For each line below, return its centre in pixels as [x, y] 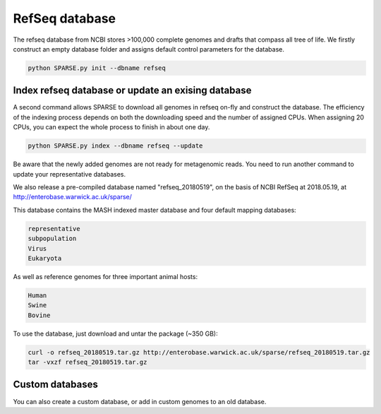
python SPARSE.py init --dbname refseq [97, 68]
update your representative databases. [69, 174]
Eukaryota [45, 258]
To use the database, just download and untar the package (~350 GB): [115, 333]
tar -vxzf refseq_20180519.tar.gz [87, 362]
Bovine [39, 315]
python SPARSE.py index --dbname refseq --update [115, 146]
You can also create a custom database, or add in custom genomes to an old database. [140, 401]
